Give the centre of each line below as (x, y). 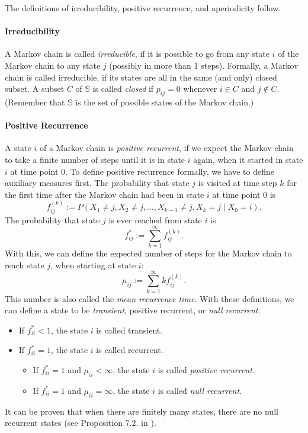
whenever (200, 89)
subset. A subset (35, 89)
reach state (25, 264)
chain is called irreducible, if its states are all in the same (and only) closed (141, 77)
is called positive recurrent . (206, 369)
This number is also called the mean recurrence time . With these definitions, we (150, 298)
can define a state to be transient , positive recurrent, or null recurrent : (133, 310)
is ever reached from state (155, 219)
